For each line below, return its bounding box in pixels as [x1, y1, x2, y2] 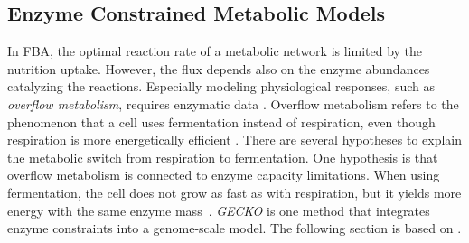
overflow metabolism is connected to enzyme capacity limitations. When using [7, 165, 440, 184]
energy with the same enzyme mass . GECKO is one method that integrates [7, 201, 430, 220]
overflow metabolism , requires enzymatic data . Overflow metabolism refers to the [7, 94, 459, 113]
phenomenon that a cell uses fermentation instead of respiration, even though [7, 112, 436, 131]
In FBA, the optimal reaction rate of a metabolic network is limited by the [7, 42, 423, 61]
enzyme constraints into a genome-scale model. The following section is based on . [7, 219, 462, 238]
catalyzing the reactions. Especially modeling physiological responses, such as [7, 77, 435, 96]
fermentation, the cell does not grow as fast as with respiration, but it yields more [7, 182, 462, 201]
